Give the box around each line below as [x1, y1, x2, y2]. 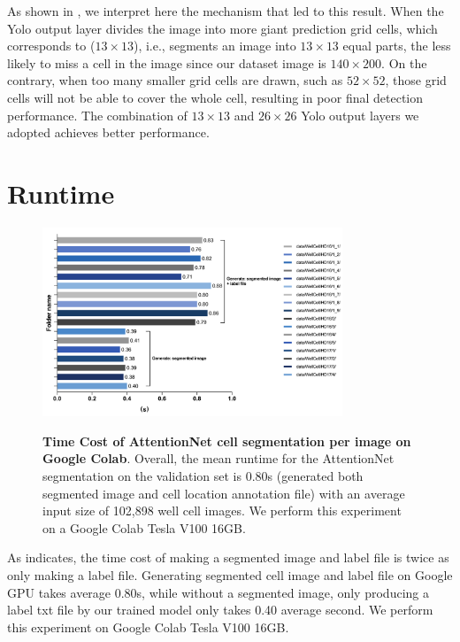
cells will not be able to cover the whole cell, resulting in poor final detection [7, 88, 424, 106]
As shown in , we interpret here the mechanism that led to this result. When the [7, 2, 444, 19]
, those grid [385, 71, 447, 89]
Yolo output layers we [301, 105, 419, 124]
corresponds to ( [7, 36, 96, 55]
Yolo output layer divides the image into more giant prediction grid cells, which [7, 19, 438, 37]
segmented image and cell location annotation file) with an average [42, 483, 405, 502]
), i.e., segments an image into [133, 36, 296, 55]
